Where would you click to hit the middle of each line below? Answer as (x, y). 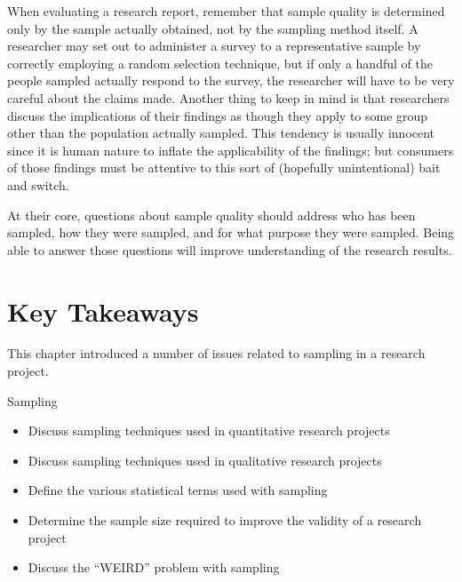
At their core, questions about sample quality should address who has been (211, 215)
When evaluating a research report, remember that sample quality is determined (226, 11)
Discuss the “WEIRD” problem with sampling (154, 567)
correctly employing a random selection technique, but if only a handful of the (220, 63)
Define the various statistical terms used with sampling (178, 490)
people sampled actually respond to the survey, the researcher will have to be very (231, 80)
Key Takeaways (103, 311)
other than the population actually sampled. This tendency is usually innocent (221, 133)
